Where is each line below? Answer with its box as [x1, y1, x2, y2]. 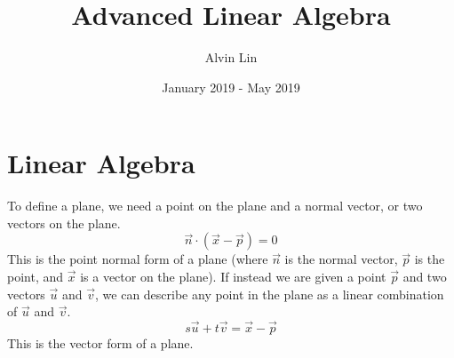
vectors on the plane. [7, 213, 121, 232]
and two [402, 267, 447, 286]
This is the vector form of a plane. [7, 334, 194, 353]
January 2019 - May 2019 [162, 77, 300, 96]
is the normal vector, [284, 250, 398, 268]
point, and [7, 267, 64, 286]
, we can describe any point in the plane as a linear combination [95, 284, 444, 303]
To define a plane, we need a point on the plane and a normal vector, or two [7, 196, 423, 215]
